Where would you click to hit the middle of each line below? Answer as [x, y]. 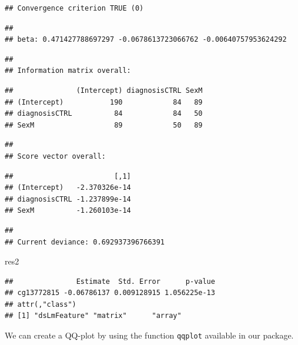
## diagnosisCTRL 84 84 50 [104, 114]
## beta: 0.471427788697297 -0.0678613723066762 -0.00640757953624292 [146, 40]
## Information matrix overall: [68, 71]
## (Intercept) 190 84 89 [104, 102]
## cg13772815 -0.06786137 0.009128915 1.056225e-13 [110, 293]
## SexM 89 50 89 [104, 125]
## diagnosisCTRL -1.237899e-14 [68, 199]
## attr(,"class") [41, 304]
